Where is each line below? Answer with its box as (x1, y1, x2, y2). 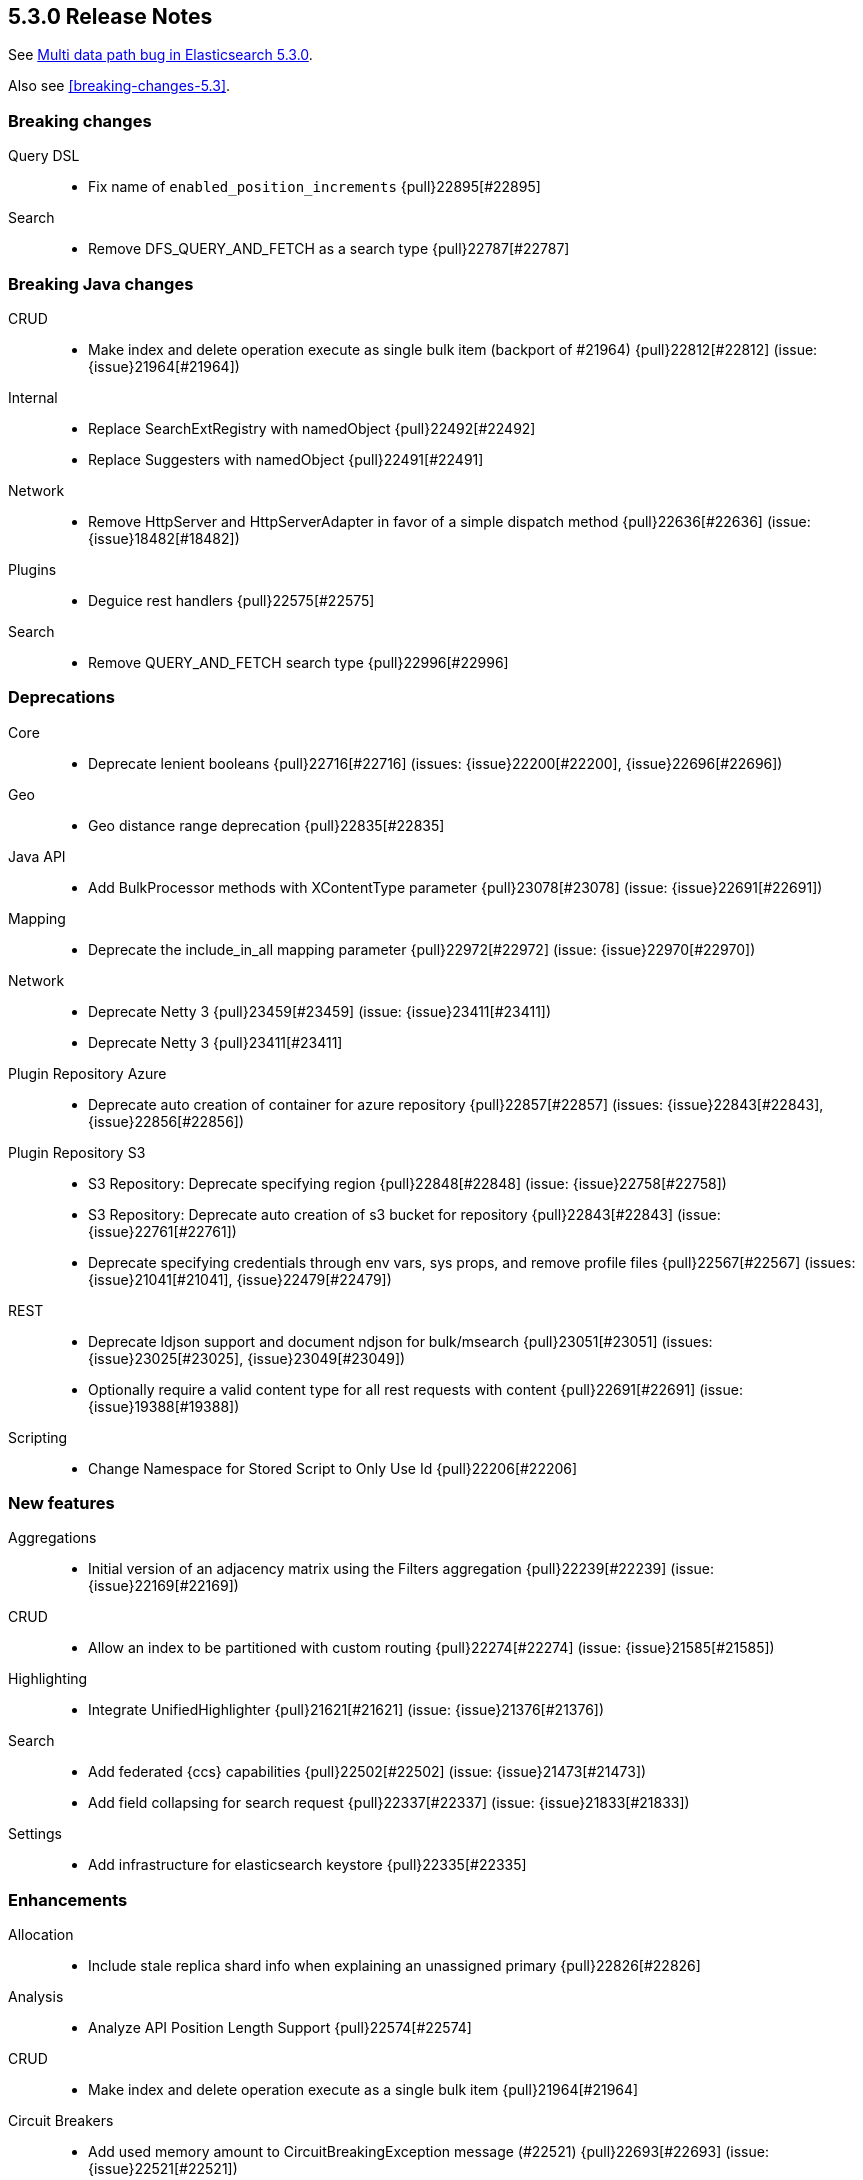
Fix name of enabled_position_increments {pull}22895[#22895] (88, 178, 541, 196)
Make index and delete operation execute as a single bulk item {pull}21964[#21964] (88, 2081, 639, 2099)
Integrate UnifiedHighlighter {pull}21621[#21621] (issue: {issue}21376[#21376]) (88, 1701, 605, 1719)
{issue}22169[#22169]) (88, 1577, 239, 1595)
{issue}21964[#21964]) (88, 357, 240, 375)
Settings (8, 1825, 62, 1843)
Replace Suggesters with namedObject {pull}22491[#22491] (88, 450, 484, 468)
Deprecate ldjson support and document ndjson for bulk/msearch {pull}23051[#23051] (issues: (88, 1332, 713, 1350)
